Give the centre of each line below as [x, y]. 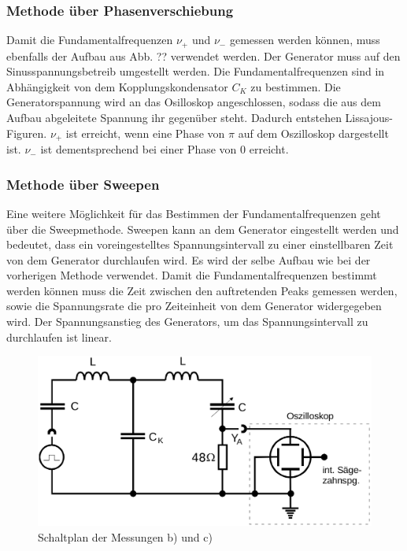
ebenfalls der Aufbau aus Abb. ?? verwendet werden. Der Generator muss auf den [203, 55]
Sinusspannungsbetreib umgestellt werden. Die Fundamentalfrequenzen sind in [196, 71]
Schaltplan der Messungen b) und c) [125, 536]
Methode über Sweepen [83, 184]
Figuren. [27, 133]
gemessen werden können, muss [305, 40]
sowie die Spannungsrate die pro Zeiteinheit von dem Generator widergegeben [194, 306]
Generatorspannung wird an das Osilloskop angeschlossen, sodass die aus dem [194, 102]
